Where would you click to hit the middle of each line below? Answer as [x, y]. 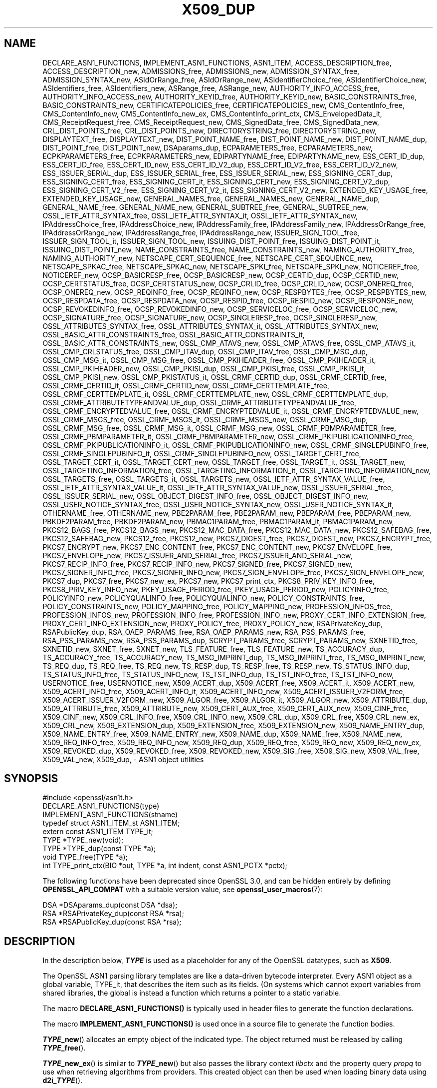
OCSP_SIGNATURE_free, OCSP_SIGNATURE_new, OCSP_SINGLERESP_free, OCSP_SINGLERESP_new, [210, 317]
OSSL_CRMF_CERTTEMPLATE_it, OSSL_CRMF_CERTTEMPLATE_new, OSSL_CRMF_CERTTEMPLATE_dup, [215, 394]
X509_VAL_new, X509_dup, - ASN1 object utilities [123, 759]
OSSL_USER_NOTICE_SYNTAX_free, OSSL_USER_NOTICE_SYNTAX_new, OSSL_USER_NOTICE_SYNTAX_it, [218, 504]
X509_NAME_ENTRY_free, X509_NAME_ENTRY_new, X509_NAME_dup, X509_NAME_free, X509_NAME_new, [222, 734]
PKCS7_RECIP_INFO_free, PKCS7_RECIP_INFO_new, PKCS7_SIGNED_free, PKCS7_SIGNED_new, [198, 564]
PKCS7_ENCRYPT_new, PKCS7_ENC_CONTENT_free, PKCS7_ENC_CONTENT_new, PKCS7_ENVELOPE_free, [218, 547]
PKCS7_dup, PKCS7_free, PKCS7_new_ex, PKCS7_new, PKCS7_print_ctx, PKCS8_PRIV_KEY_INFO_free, [209, 581]
